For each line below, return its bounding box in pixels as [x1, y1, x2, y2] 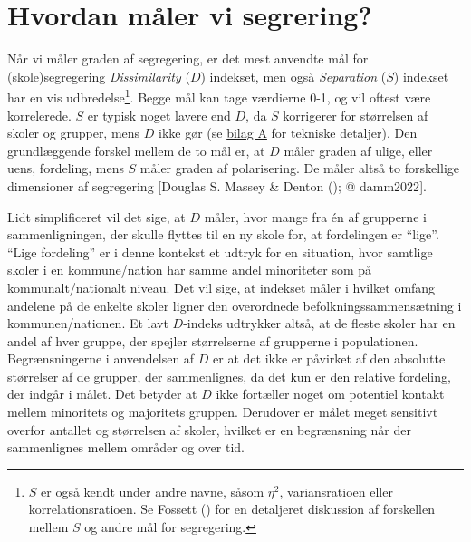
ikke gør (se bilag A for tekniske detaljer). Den [159, 123, 418, 142]
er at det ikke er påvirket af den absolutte [213, 349, 446, 368]
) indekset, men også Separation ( [200, 66, 387, 85]
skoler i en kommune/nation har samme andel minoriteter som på [7, 260, 372, 279]
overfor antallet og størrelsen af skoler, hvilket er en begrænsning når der [7, 420, 411, 439]
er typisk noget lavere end [87, 105, 231, 124]
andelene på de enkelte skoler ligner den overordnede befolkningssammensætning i [7, 295, 462, 315]
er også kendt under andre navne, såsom [41, 481, 264, 500]
